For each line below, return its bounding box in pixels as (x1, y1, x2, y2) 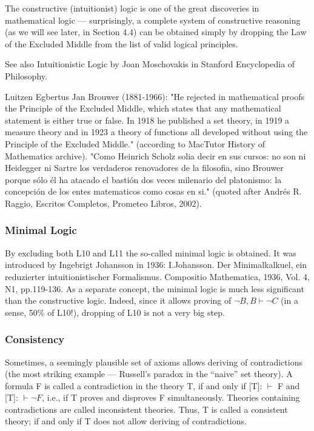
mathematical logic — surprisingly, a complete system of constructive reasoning (5, 13, 301, 26)
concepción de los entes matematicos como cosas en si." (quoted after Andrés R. (5, 185, 302, 198)
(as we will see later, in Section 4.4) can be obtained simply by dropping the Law (5, 25, 307, 38)
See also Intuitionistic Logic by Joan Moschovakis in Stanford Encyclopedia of (5, 58, 295, 70)
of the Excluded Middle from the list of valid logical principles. (5, 37, 238, 50)
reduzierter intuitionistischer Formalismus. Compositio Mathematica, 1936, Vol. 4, (5, 270, 310, 282)
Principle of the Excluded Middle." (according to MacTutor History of (5, 137, 266, 150)
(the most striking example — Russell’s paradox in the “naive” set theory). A (5, 367, 293, 380)
